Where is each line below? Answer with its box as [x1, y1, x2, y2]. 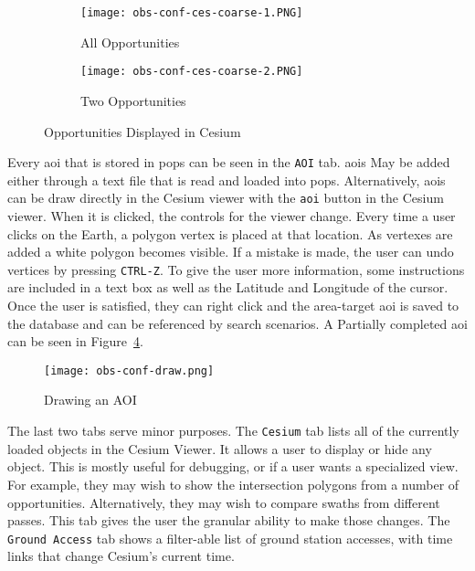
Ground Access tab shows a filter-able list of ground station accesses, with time [7, 528, 453, 547]
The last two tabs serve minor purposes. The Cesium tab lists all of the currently [7, 421, 459, 440]
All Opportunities [80, 32, 180, 51]
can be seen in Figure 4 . [7, 332, 143, 351]
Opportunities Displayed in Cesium [44, 122, 241, 141]
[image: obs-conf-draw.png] [44, 364, 215, 377]
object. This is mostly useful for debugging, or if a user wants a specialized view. [7, 457, 459, 476]
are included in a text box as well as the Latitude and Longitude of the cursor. [7, 278, 449, 297]
